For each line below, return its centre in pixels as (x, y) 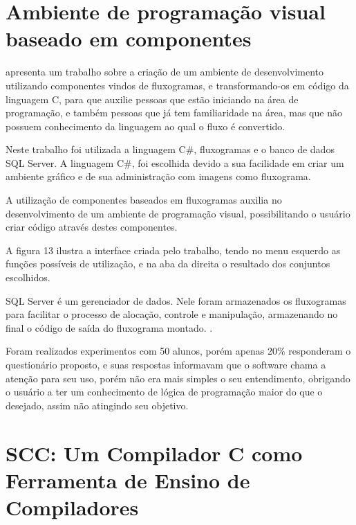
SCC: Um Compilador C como (154, 453)
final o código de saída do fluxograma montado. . (109, 327)
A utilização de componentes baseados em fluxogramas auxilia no (144, 200)
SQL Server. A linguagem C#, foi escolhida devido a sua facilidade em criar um (175, 162)
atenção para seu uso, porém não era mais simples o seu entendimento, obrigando (178, 378)
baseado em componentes (129, 38)
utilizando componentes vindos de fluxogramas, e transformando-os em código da (177, 85)
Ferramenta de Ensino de (128, 480)
